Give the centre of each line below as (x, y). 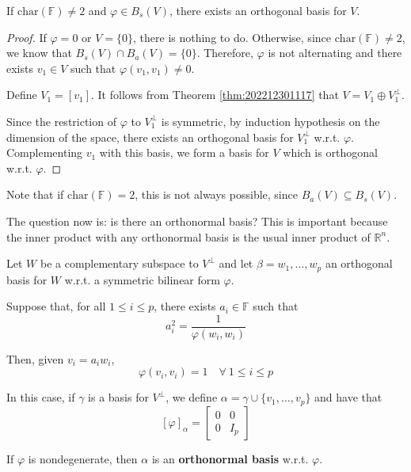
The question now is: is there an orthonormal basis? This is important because (197, 221)
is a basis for (118, 397)
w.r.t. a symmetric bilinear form (142, 279)
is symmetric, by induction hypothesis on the (270, 121)
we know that (39, 53)
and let (236, 263)
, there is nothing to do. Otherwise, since (232, 37)
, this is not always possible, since (216, 194)
